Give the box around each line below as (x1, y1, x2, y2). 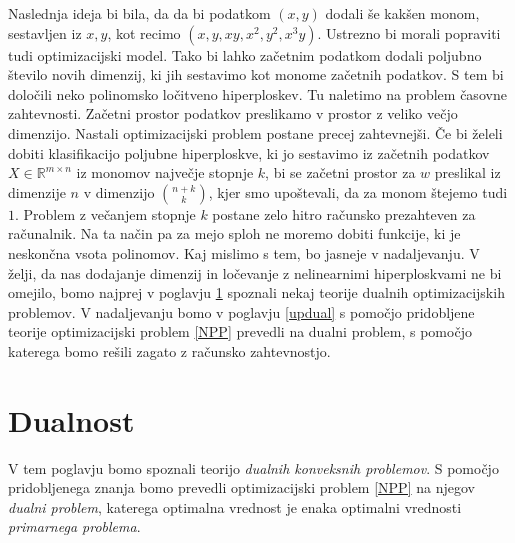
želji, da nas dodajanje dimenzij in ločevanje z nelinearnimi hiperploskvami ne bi (8, 262, 502, 283)
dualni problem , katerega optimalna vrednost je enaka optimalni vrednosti (8, 496, 462, 517)
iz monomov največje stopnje (76, 162, 254, 183)
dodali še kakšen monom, (325, 3, 480, 23)
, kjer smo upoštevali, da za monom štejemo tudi (208, 181, 508, 202)
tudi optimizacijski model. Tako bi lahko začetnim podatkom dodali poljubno (8, 44, 482, 65)
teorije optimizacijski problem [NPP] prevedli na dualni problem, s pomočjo (8, 321, 472, 342)
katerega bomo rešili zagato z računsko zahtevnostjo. (8, 340, 331, 361)
